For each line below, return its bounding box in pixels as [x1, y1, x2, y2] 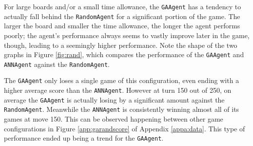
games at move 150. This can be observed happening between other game [4, 114, 223, 124]
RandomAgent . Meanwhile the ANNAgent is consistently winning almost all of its [4, 104, 239, 114]
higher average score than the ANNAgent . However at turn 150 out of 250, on [4, 85, 232, 95]
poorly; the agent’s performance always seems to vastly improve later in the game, [4, 30, 250, 40]
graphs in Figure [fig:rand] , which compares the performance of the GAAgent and [4, 49, 244, 60]
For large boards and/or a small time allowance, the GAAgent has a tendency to [4, 1, 241, 11]
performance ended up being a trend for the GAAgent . [4, 133, 164, 143]
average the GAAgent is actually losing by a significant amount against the [4, 94, 225, 104]
